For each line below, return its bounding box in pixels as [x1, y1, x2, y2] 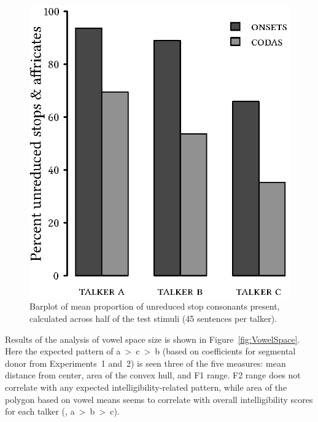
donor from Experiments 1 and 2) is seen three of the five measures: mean [5, 356, 286, 369]
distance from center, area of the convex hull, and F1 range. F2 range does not [5, 369, 301, 381]
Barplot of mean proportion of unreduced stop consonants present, [29, 300, 280, 313]
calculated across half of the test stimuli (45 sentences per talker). [29, 312, 277, 325]
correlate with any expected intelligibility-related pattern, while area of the [5, 381, 287, 393]
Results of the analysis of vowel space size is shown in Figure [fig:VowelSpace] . [5, 332, 300, 345]
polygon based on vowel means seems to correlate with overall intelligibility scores [5, 393, 313, 405]
